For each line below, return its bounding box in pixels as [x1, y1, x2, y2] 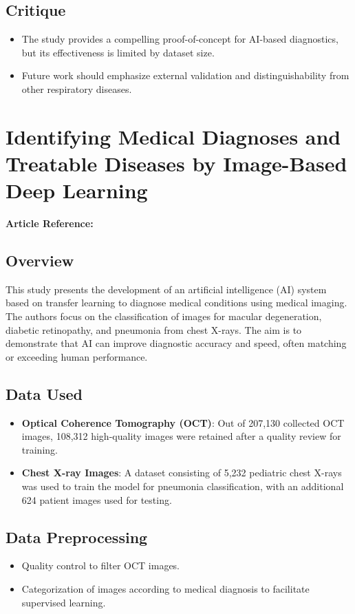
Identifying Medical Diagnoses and [6, 122, 341, 150]
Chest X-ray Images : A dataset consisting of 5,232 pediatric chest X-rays [21, 465, 342, 480]
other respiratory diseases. [21, 81, 132, 96]
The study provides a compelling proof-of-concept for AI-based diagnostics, [21, 32, 338, 46]
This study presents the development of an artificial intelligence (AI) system [6, 282, 327, 296]
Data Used [6, 383, 83, 404]
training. [21, 442, 58, 456]
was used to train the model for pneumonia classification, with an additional [21, 479, 344, 494]
